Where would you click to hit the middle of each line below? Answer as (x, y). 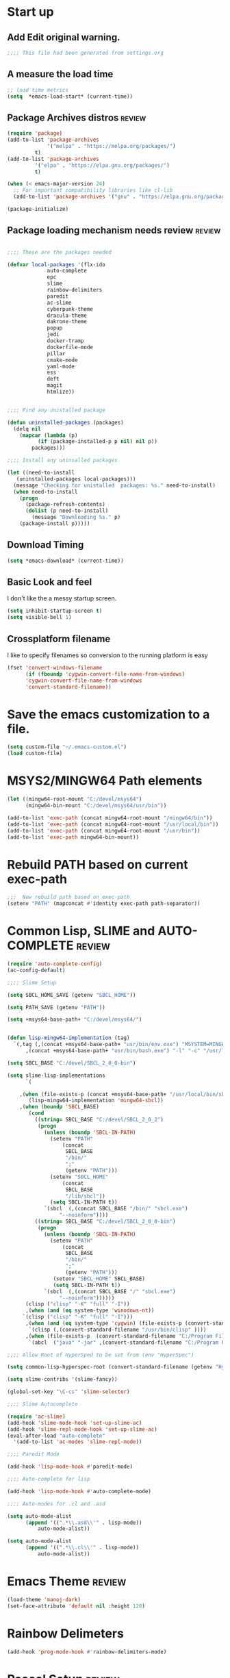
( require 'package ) (35, 134)
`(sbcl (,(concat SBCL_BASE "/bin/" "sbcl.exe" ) (116, 1209)
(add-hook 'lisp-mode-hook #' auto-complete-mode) (79, 1491)
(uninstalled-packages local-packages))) (76, 479)
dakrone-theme (67, 322)
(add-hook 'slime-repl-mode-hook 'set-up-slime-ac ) (82, 1429)
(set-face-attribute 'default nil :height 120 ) (76, 1606)
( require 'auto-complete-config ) (55, 964)
